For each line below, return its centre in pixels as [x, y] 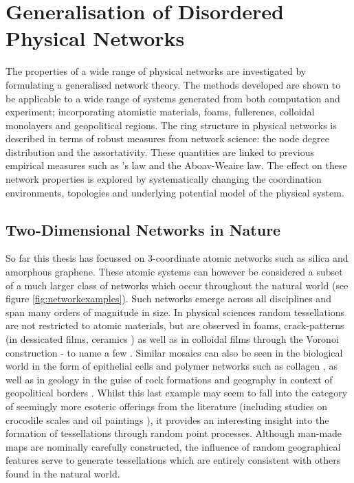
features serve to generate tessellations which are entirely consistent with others [173, 460]
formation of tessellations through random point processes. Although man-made [174, 433]
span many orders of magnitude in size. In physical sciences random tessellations [175, 312]
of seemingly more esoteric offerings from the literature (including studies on [167, 406]
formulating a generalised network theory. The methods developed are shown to [173, 84]
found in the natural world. [63, 473]
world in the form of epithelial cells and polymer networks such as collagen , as [172, 366]
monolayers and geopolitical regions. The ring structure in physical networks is [171, 125]
